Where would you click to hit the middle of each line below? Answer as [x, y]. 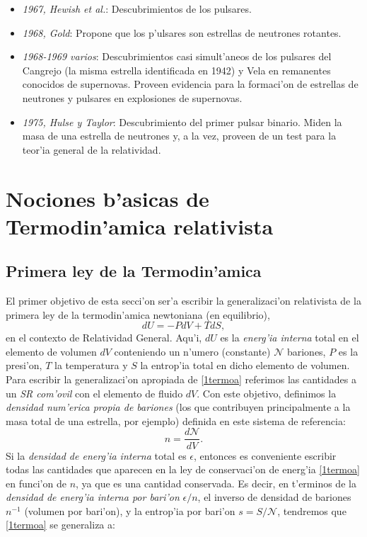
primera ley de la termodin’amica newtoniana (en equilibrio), [138, 314]
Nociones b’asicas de [107, 198]
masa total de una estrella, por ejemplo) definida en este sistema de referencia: [176, 420]
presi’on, [24, 365]
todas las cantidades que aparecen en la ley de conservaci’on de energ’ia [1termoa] [183, 469]
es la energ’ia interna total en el [290, 338]
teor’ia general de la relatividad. [92, 149]
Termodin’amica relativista [140, 226]
